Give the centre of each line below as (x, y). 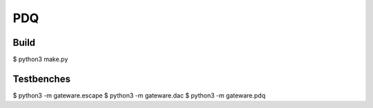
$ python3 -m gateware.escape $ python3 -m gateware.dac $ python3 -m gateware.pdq (139, 95)
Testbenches (41, 79)
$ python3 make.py (40, 60)
